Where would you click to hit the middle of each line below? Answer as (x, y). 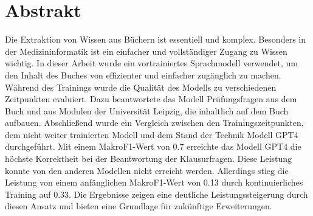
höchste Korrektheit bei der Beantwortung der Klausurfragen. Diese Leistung (149, 159)
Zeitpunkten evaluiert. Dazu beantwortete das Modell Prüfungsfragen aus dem (151, 99)
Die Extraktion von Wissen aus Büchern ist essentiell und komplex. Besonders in (155, 39)
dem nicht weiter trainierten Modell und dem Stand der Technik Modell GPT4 (152, 134)
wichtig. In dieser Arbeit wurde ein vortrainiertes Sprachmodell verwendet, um (151, 63)
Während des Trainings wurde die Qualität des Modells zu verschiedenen (141, 87)
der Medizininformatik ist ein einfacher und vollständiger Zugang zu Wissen (146, 51)
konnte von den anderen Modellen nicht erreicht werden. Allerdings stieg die (147, 170)
